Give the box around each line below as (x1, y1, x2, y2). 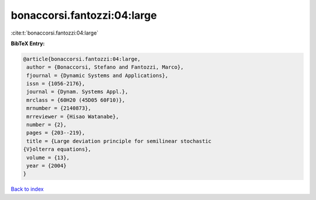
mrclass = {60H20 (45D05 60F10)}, (26, 97, 125, 103)
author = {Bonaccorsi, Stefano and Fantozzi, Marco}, (26, 64, 184, 70)
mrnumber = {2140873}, (26, 105, 92, 111)
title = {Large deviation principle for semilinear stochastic (26, 138, 212, 144)
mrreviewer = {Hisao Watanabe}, (26, 113, 119, 120)
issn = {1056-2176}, (26, 80, 85, 87)
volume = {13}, (26, 154, 70, 161)
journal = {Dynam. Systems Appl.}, (26, 89, 129, 95)
